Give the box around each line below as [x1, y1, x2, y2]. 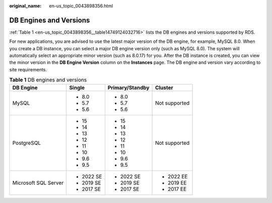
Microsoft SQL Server [12, 179, 64, 186]
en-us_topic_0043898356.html [49, 3, 113, 9]
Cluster [155, 84, 173, 91]
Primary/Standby [107, 84, 150, 91]
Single [69, 84, 85, 91]
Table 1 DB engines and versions [9, 76, 87, 83]
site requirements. [9, 66, 47, 72]
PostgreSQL [12, 139, 41, 146]
